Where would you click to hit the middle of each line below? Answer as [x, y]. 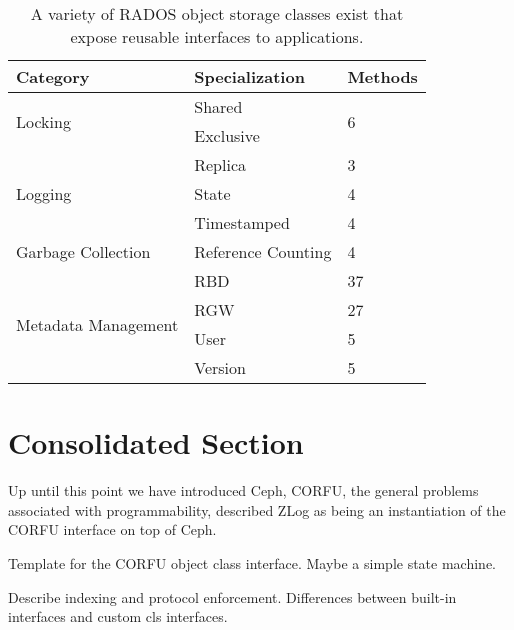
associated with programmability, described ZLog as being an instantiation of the [257, 509]
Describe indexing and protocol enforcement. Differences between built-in [232, 596]
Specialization [249, 76]
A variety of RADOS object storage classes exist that [217, 13]
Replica [220, 164]
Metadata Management [97, 324]
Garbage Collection [83, 251]
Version [220, 367]
